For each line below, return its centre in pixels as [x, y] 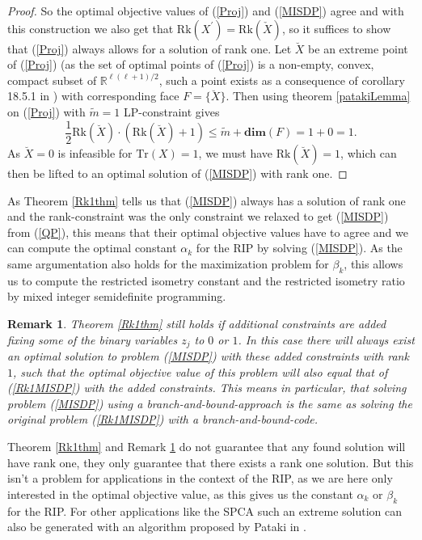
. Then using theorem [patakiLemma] [318, 96]
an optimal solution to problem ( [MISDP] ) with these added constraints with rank [208, 356]
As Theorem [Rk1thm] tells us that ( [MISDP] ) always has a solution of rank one [207, 200]
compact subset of [52, 80]
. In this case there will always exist [326, 339]
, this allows [373, 264]
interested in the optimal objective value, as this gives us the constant [180, 494]
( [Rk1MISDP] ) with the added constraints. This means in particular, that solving [207, 388]
